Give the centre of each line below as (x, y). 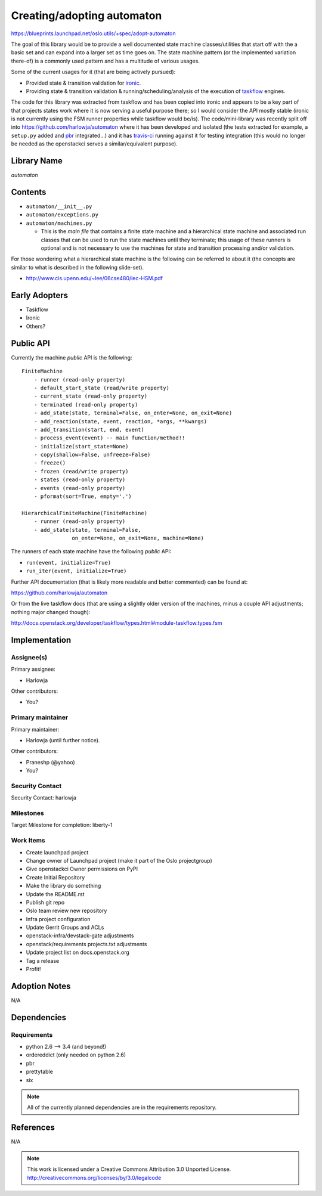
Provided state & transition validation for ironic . (83, 83)
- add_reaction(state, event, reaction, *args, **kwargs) (120, 421)
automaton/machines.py (59, 223)
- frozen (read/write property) (81, 471)
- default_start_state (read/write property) (102, 388)
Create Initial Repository (55, 877)
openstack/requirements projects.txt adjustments (86, 944)
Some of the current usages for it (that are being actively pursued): (93, 72)
